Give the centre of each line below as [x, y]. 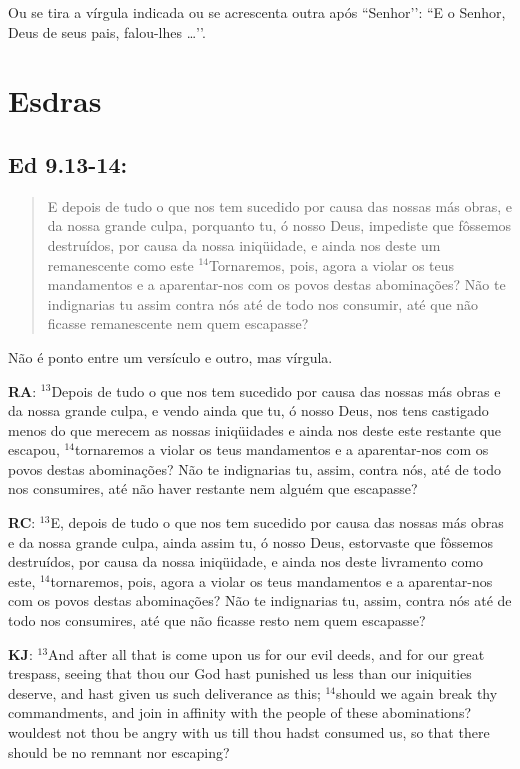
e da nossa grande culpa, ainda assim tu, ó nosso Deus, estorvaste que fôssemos [250, 541]
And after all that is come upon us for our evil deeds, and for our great [266, 653]
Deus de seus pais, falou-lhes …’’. [107, 31]
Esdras [55, 100]
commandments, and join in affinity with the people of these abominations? [240, 712]
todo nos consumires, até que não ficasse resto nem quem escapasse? [217, 620]
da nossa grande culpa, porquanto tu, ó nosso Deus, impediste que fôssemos [279, 225]
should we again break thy [417, 692]
